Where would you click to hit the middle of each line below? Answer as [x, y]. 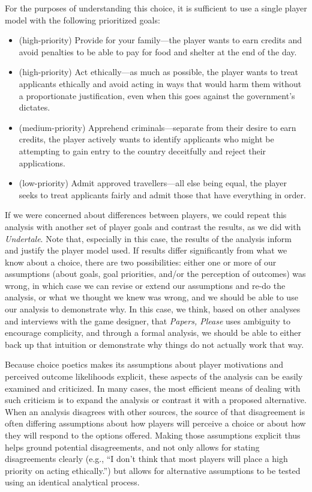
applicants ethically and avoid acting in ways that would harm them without [160, 83]
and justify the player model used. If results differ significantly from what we [146, 250]
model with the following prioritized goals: [82, 20]
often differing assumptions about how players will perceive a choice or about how [155, 423]
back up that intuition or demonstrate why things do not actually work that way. [154, 344]
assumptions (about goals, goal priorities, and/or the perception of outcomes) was [155, 274]
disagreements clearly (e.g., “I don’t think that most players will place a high [146, 459]
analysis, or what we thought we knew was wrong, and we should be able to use [151, 297]
